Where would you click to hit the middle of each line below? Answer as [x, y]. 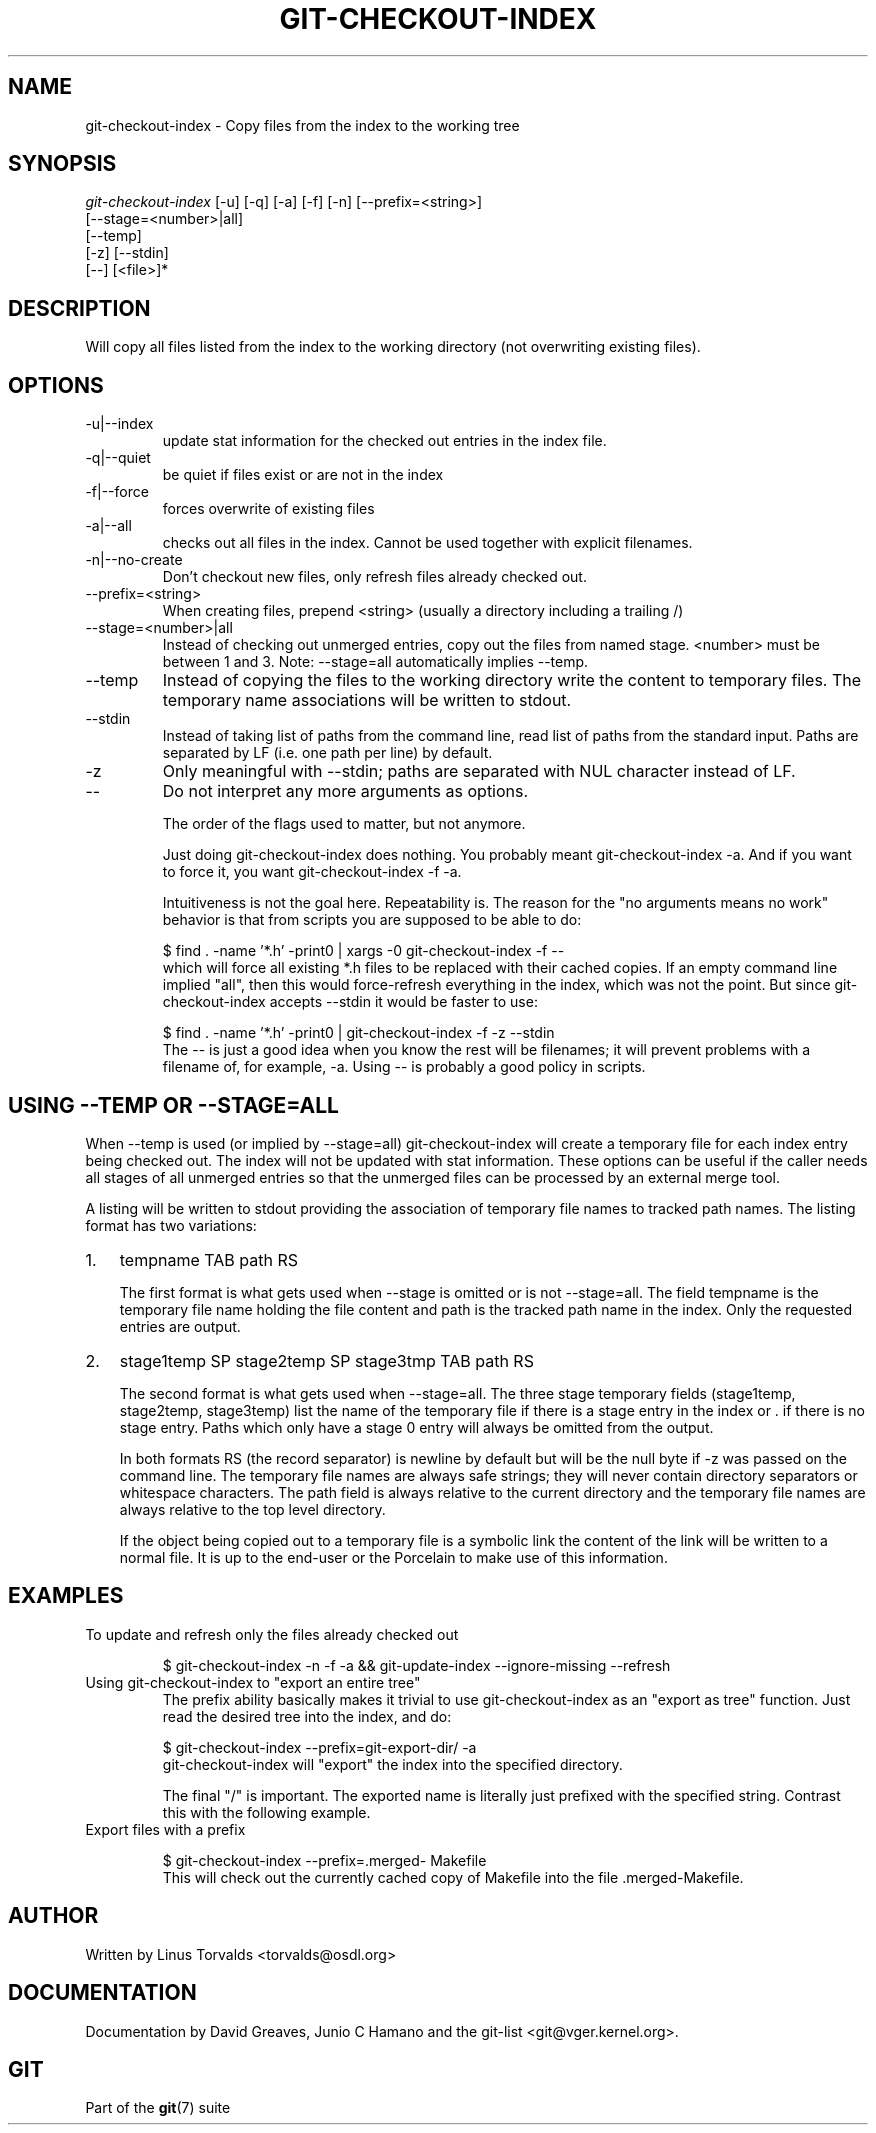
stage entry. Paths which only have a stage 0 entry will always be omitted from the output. [416, 1427]
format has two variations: [171, 1225]
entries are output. [180, 1326]
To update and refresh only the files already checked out [272, 1634]
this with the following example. [266, 1812]
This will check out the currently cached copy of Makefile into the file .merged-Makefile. [453, 1877]
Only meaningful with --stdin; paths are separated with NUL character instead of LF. [479, 771]
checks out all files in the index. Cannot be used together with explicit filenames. [427, 543]
